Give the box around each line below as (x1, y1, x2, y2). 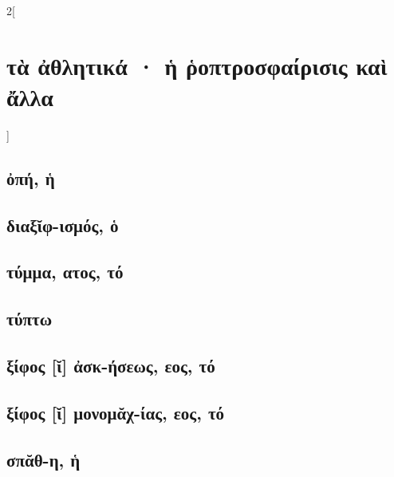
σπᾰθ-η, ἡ (6, 447, 81, 471)
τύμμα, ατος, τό (6, 259, 124, 284)
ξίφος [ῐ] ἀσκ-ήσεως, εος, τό (6, 353, 215, 378)
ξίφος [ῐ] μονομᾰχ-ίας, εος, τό (6, 400, 225, 424)
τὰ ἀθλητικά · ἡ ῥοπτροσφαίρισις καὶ (6, 49, 388, 81)
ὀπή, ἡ (6, 165, 55, 190)
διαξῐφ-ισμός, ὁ (6, 212, 119, 237)
